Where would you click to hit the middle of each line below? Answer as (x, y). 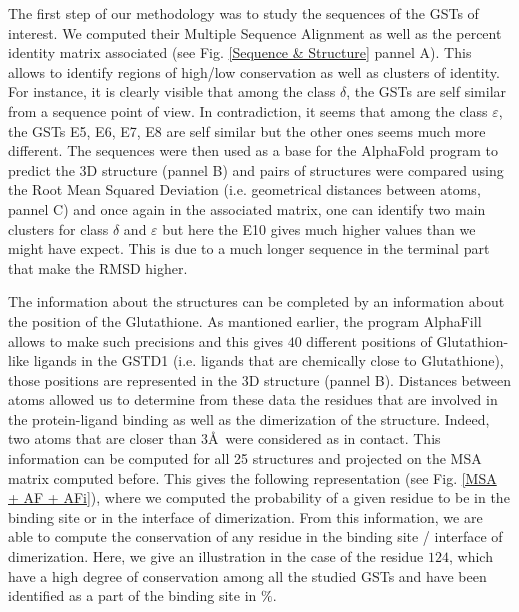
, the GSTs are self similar (426, 91)
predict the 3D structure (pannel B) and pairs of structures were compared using (256, 169)
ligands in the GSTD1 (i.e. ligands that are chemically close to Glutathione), (268, 360)
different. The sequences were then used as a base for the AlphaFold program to (253, 150)
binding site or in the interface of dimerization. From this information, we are (245, 516)
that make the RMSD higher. (98, 267)
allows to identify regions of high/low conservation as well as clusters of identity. (254, 71)
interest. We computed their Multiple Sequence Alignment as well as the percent (255, 32)
